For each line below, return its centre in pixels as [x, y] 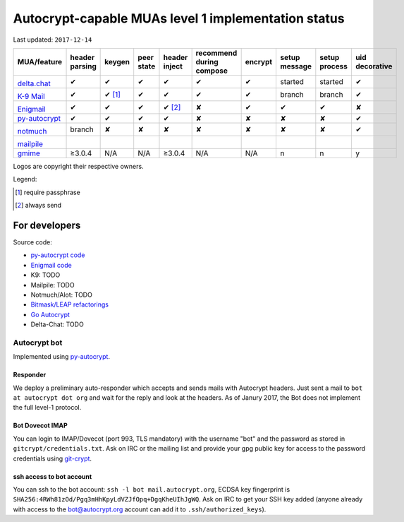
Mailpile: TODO [53, 285]
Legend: [25, 179]
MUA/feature [40, 61]
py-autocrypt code [58, 255]
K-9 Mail [31, 96]
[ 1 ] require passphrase [48, 192]
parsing [83, 66]
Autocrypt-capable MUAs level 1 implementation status [179, 18]
